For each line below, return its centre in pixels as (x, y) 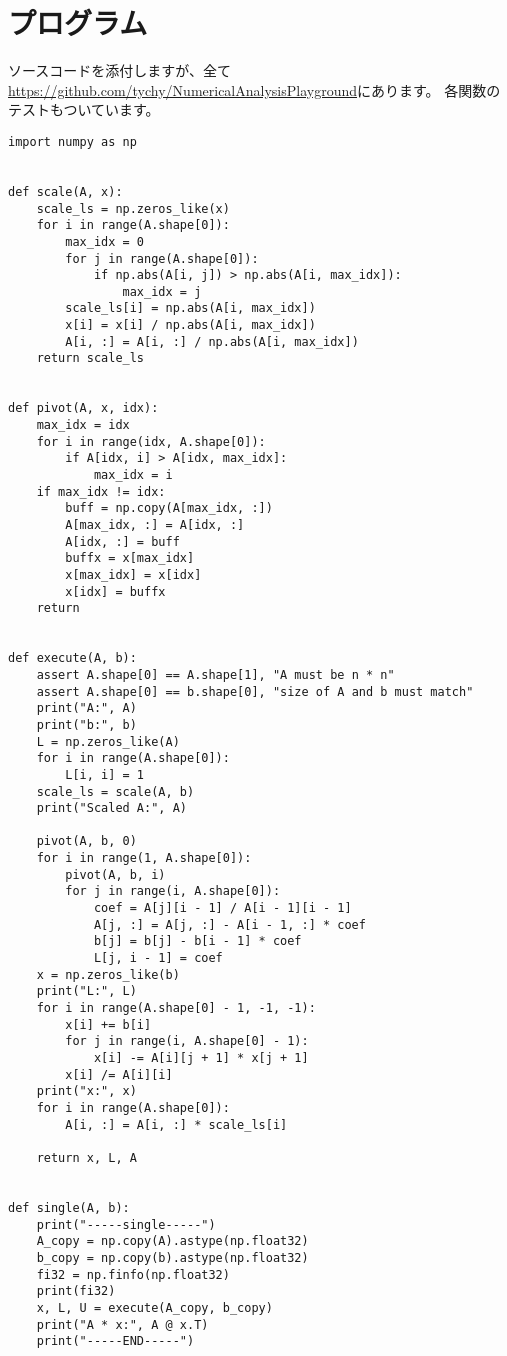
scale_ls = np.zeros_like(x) (133, 208)
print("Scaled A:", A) (111, 808)
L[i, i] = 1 (105, 774)
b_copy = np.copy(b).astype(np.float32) (172, 1257)
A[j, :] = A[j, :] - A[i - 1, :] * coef (229, 924)
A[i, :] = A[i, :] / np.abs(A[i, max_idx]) (212, 341)
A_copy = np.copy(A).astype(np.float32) (172, 1241)
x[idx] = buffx (115, 591)
